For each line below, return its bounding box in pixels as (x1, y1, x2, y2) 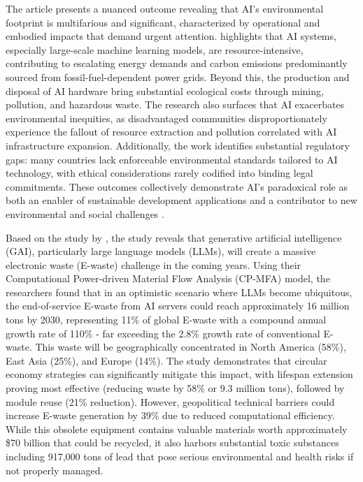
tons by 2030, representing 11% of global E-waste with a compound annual (6, 312, 327, 327)
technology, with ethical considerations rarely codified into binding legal (6, 166, 313, 180)
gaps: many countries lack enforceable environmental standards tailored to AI (6, 152, 338, 166)
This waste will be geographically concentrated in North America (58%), (35, 339, 346, 354)
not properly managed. (6, 462, 104, 477)
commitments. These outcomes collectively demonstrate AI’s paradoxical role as (6, 179, 348, 193)
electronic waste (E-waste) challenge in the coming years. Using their (6, 257, 301, 272)
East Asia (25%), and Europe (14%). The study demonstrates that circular (6, 353, 327, 367)
